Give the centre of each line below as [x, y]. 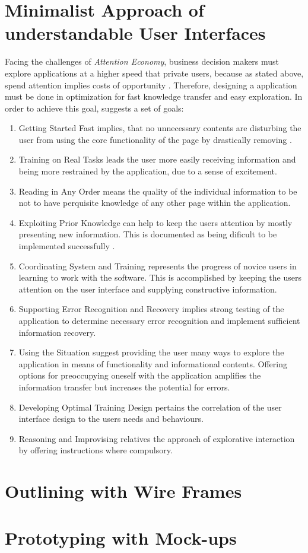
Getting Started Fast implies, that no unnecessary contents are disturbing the [160, 128]
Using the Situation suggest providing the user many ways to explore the [151, 352]
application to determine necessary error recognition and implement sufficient [159, 320]
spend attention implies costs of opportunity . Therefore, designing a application [151, 85]
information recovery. [57, 332]
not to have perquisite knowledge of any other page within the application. [155, 203]
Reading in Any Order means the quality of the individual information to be [158, 191]
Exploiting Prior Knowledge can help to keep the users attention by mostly [155, 222]
